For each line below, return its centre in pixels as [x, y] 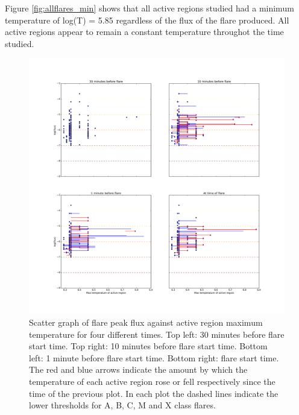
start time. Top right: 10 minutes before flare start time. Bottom [148, 346]
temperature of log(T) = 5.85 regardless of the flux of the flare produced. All [147, 20]
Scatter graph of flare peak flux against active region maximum [146, 322]
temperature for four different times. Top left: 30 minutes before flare [157, 334]
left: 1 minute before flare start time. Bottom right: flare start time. [154, 357]
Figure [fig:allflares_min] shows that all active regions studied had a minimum [149, 8]
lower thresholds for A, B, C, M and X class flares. [122, 405]
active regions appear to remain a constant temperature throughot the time [144, 32]
